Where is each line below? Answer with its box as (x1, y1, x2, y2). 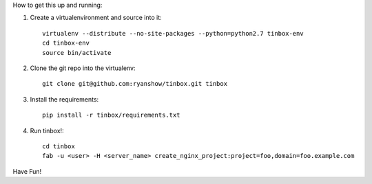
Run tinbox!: (30, 126, 65, 135)
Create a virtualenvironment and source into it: (30, 14, 162, 22)
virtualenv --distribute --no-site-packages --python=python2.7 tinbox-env (42, 30, 304, 37)
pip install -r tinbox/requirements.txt (42, 111, 180, 119)
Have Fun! (12, 167, 42, 175)
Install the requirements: (30, 95, 99, 103)
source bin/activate (42, 49, 112, 56)
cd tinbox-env (42, 39, 90, 47)
